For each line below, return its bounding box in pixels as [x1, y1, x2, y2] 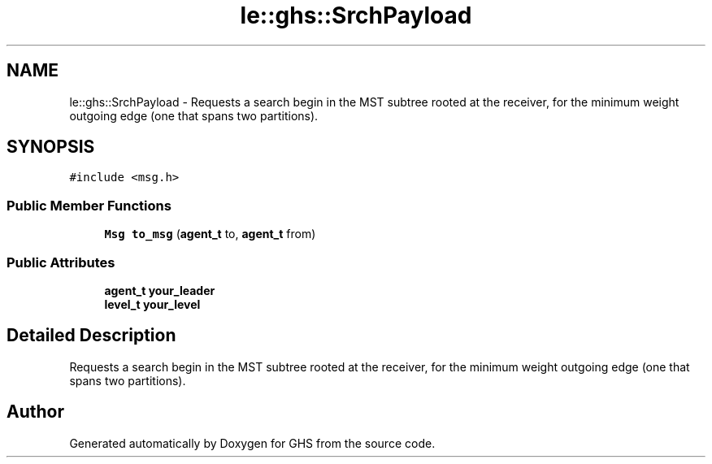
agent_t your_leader [104, 283, 215, 297]
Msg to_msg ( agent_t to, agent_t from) [104, 227, 316, 241]
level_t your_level [104, 297, 201, 311]
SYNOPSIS [7, 137, 95, 158]
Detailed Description [7, 325, 176, 346]
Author [7, 401, 64, 423]
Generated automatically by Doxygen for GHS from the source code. [69, 436, 436, 450]
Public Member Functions [7, 197, 171, 214]
